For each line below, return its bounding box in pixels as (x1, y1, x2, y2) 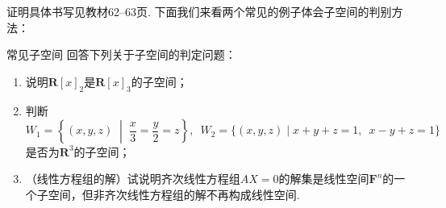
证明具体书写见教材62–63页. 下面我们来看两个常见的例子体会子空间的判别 (6, 3, 392, 19)
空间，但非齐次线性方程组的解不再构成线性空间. (48, 185, 300, 202)
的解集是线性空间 (278, 170, 369, 187)
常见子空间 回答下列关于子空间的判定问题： (6, 46, 236, 63)
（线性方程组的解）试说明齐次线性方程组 (25, 170, 240, 187)
